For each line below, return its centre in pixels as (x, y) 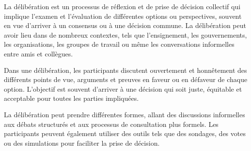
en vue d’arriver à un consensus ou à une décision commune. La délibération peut (125, 25)
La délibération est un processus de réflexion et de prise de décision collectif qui (122, 6)
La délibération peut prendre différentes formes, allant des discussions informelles (125, 114)
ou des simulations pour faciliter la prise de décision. (82, 143)
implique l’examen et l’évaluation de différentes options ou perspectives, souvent (123, 16)
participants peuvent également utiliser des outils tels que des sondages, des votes (125, 133)
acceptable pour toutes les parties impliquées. (71, 98)
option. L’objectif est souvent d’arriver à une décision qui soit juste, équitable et (123, 89)
